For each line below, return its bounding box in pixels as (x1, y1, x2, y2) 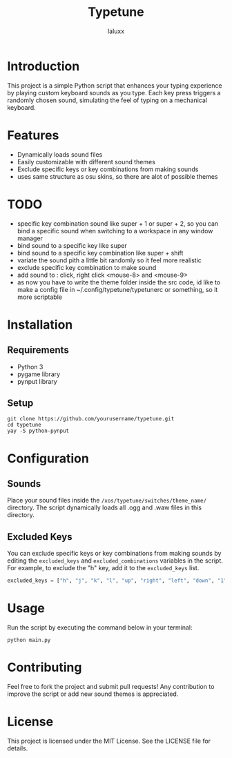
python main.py (7, 636, 51, 643)
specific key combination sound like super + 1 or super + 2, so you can (17, 219, 219, 228)
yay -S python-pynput (7, 427, 70, 435)
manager (17, 234, 43, 242)
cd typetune (7, 422, 41, 429)
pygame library (17, 370, 61, 378)
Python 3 (17, 362, 43, 371)
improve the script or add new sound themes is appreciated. (7, 690, 179, 698)
